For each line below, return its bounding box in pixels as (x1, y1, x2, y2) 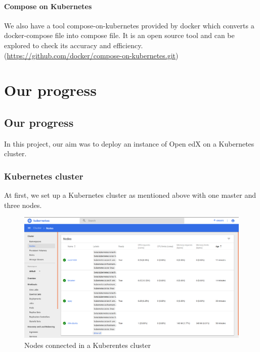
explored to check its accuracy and (4, 40, 111, 50)
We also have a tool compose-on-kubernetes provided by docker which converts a (4, 20, 254, 30)
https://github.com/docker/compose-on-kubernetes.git (7, 50, 176, 60)
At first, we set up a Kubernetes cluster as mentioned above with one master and (4, 190, 256, 200)
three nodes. (4, 199, 42, 210)
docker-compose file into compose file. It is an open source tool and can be (4, 30, 235, 41)
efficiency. (113, 40, 143, 50)
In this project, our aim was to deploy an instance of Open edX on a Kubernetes (4, 138, 254, 149)
